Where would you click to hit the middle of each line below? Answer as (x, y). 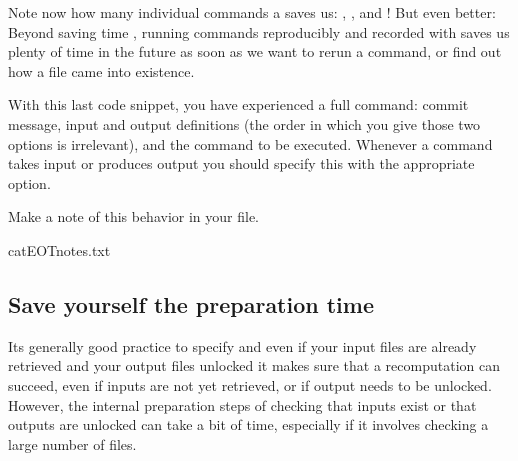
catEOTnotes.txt (59, 249)
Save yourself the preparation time (191, 303)
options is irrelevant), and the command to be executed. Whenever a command (250, 143)
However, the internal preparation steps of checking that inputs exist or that (242, 404)
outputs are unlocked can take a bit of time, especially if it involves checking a (248, 424)
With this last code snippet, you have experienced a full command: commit (238, 104)
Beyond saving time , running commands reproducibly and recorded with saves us (259, 31)
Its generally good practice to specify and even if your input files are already (242, 345)
